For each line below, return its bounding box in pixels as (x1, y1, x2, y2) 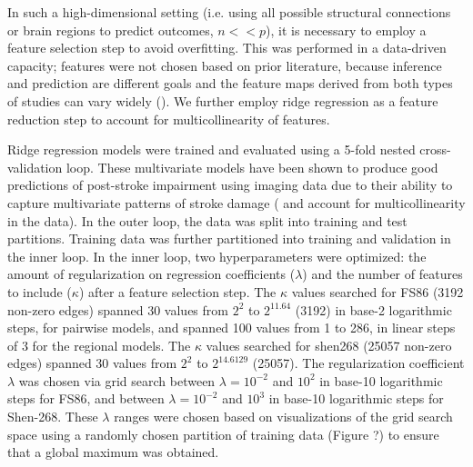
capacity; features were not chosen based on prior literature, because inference (7, 55, 442, 75)
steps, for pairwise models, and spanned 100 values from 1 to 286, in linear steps (7, 318, 456, 337)
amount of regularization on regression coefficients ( (7, 264, 296, 283)
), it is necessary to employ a (266, 20, 427, 39)
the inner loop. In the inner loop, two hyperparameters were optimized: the (7, 246, 427, 265)
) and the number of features (302, 264, 463, 283)
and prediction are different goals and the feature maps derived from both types (7, 74, 453, 93)
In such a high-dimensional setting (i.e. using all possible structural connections (7, 3, 451, 21)
